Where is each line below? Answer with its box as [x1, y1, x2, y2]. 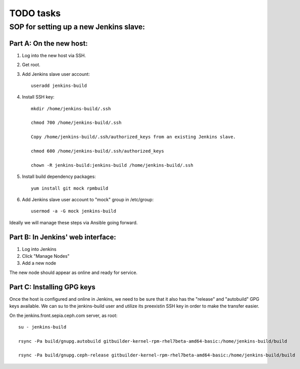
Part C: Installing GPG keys [9, 283, 96, 291]
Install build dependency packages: [22, 173, 96, 179]
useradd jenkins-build [31, 82, 87, 88]
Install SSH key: [22, 94, 55, 100]
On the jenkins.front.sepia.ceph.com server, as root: [9, 312, 118, 318]
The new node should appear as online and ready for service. [9, 269, 138, 275]
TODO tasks [9, 8, 61, 19]
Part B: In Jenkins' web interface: [9, 233, 116, 241]
